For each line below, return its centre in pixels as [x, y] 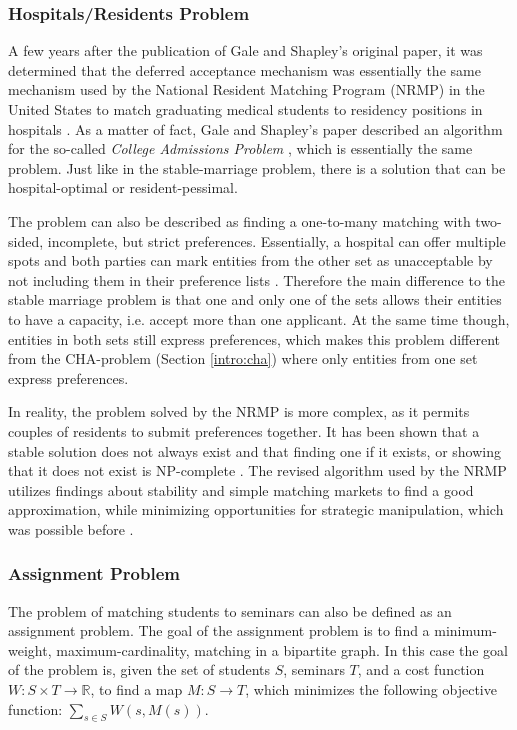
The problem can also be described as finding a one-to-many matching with [239, 220]
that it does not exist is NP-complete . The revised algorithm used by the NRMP [257, 470]
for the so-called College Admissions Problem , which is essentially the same [240, 148]
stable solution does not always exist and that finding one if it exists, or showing [254, 450]
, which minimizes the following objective [371, 689]
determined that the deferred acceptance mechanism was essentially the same [244, 69]
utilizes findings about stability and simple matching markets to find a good [241, 489]
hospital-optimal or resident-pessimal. [123, 187]
